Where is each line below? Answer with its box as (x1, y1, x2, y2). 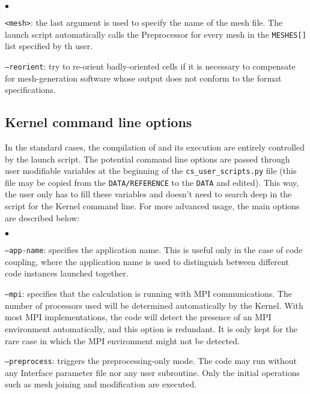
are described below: (5, 211, 80, 224)
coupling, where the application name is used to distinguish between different (5, 255, 289, 267)
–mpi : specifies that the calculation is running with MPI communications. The (5, 287, 292, 300)
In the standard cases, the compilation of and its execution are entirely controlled (5, 140, 305, 153)
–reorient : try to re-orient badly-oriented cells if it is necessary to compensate (5, 59, 296, 72)
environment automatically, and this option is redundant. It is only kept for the (5, 322, 297, 335)
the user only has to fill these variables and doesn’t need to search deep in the (5, 188, 292, 200)
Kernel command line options (5, 113, 192, 131)
